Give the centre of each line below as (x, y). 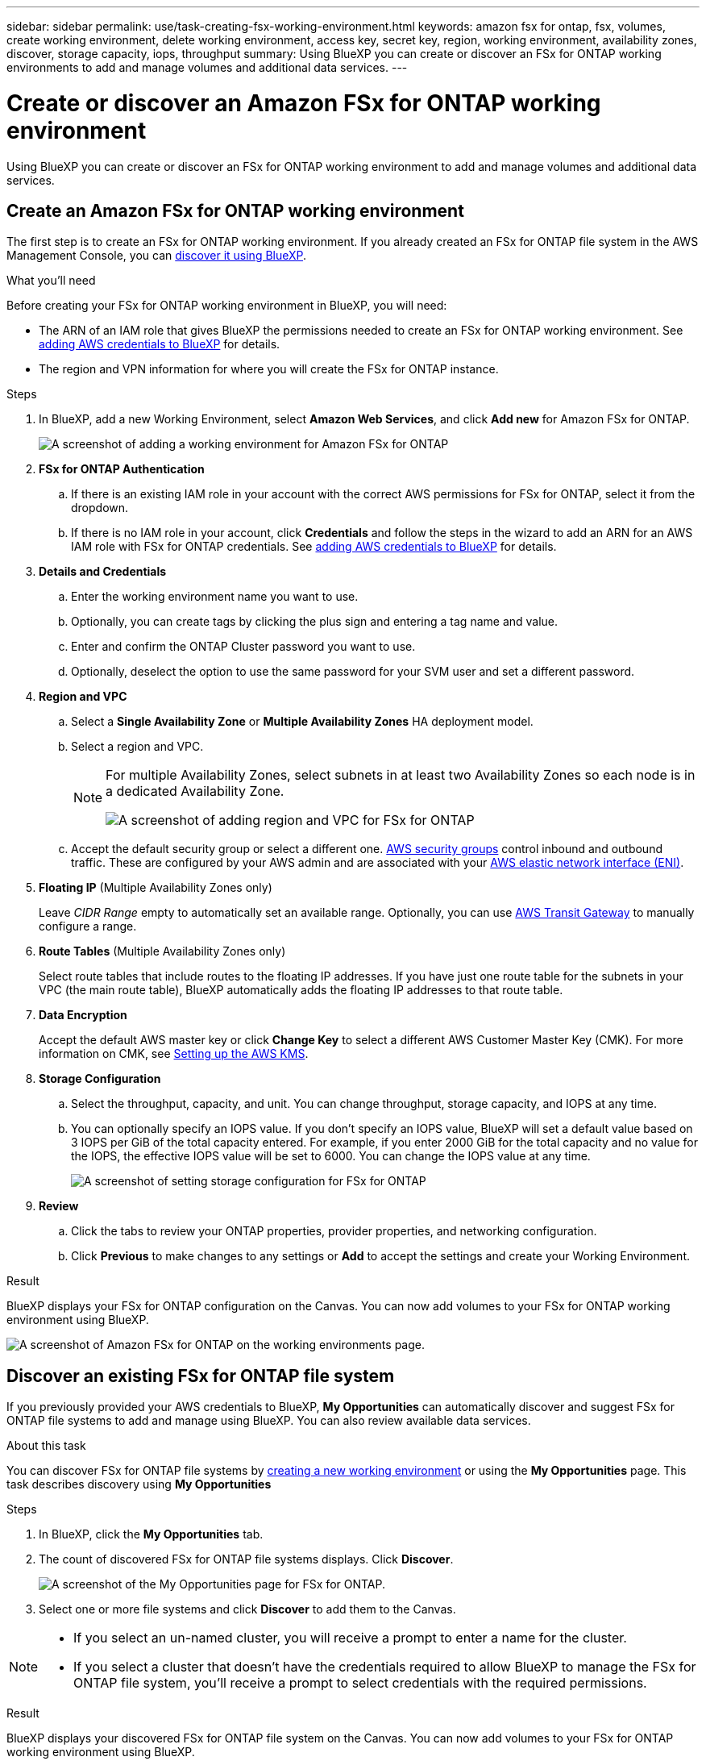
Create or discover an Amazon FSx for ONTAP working (304, 103)
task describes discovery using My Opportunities (139, 1484)
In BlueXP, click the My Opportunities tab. (151, 1534)
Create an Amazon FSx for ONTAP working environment (235, 210)
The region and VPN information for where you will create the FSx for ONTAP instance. (269, 369)
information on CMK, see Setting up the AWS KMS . (174, 1054)
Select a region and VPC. (137, 747)
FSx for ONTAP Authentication (122, 469)
